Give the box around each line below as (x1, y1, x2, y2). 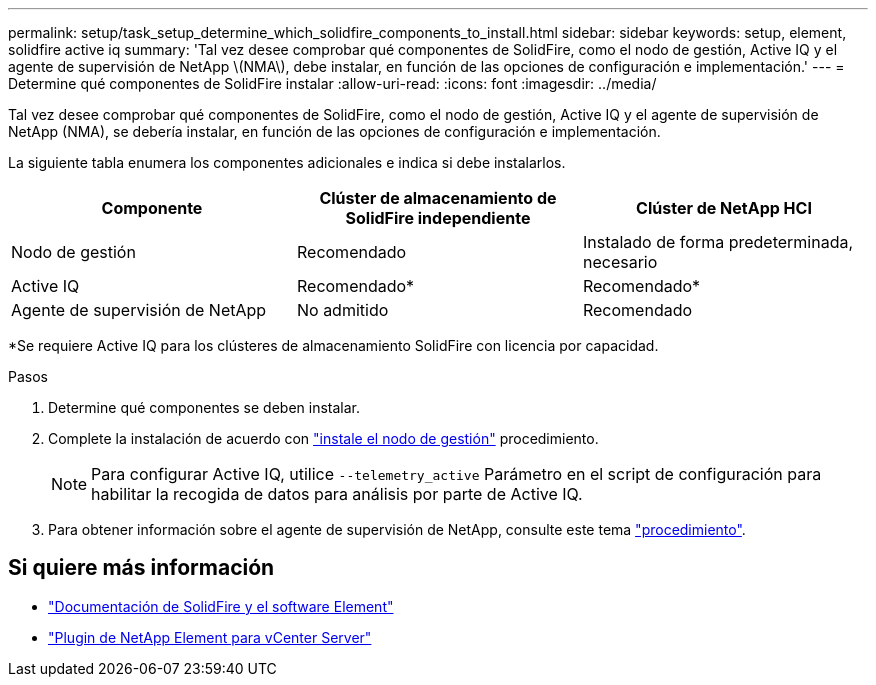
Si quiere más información (8, 555, 275, 581)
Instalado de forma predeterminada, (582, 232, 854, 252)
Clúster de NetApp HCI (636, 198, 812, 218)
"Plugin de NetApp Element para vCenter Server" (48, 628, 372, 646)
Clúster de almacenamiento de (319, 188, 557, 208)
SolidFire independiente (345, 208, 531, 228)
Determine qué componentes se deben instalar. (48, 399, 361, 416)
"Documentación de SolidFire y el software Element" (48, 597, 394, 615)
